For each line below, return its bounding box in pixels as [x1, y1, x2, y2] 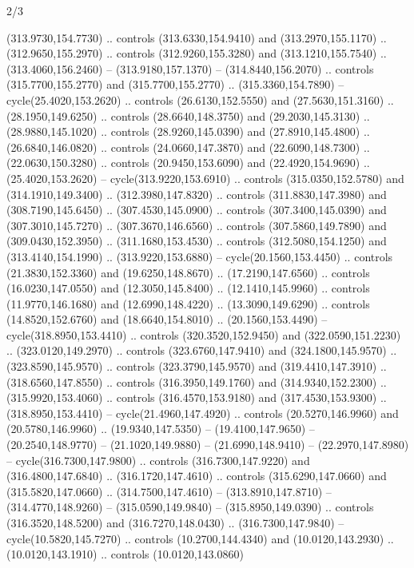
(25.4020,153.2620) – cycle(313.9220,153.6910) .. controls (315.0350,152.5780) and [6, 169, 404, 186]
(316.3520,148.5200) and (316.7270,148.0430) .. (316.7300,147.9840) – [6, 514, 344, 530]
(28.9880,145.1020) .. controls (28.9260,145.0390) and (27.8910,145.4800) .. [6, 123, 370, 140]
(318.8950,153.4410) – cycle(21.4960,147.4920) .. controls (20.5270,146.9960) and [6, 404, 399, 421]
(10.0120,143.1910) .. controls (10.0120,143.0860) [6, 546, 244, 562]
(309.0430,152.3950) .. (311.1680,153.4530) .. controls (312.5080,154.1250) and [6, 232, 387, 249]
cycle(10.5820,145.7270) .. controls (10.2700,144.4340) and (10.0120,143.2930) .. [6, 530, 394, 546]
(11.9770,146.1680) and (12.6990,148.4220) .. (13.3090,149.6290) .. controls [6, 295, 370, 312]
